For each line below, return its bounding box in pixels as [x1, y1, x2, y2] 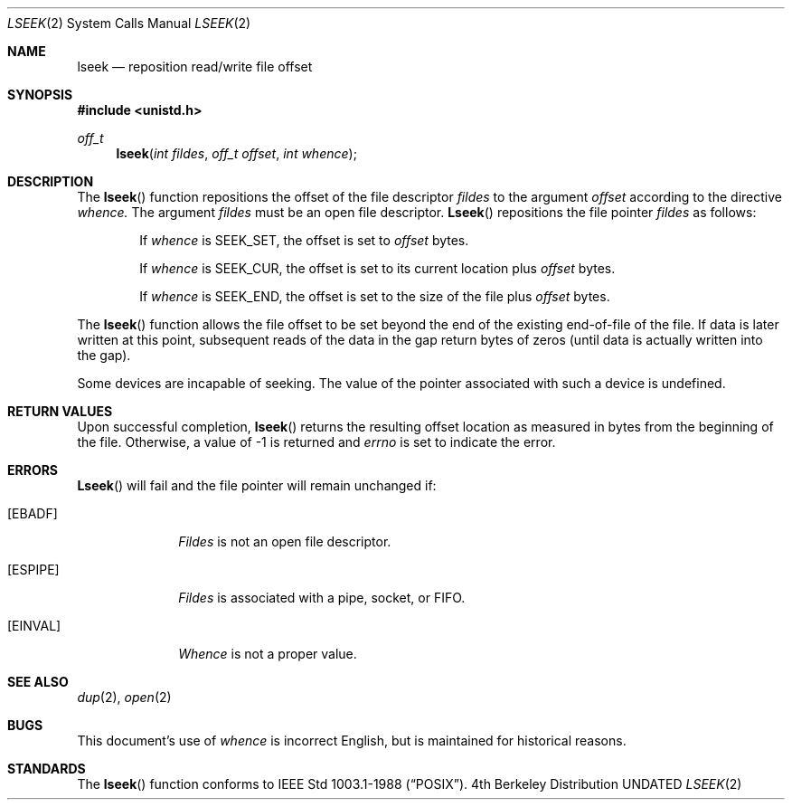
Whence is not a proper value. [178, 646, 357, 661]
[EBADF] [7, 506, 58, 521]
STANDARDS [7, 761, 86, 776]
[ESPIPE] [7, 562, 60, 577]
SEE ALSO [7, 674, 69, 689]
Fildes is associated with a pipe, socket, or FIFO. [178, 590, 466, 605]
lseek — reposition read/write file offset [77, 59, 313, 74]
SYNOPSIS [7, 87, 73, 102]
